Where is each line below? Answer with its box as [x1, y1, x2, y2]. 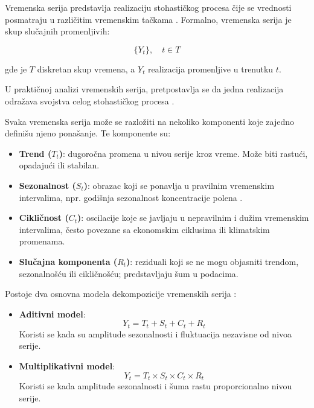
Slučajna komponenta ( [19, 255, 118, 267]
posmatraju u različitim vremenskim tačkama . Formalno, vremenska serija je [5, 13, 292, 25]
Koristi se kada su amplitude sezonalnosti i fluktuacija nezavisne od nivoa [19, 327, 292, 340]
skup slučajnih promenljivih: [5, 25, 110, 37]
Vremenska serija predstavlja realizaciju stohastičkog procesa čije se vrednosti [5, 1, 292, 13]
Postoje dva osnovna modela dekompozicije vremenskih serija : [5, 287, 237, 300]
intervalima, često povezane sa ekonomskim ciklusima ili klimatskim [19, 223, 270, 235]
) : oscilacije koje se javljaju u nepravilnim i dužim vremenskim [77, 211, 309, 224]
